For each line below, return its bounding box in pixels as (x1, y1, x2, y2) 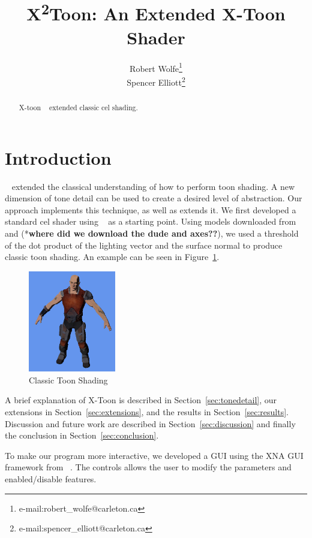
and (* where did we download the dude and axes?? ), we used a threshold (5, 226, 299, 239)
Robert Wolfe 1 (130, 60, 182, 74)
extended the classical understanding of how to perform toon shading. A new (11, 180, 295, 192)
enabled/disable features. (5, 472, 97, 485)
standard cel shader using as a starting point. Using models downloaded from (5, 215, 296, 228)
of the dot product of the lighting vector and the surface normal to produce (5, 238, 283, 251)
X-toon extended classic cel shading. (19, 102, 138, 112)
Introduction (5, 145, 112, 170)
